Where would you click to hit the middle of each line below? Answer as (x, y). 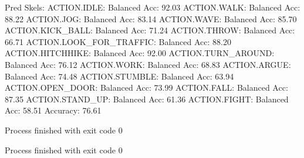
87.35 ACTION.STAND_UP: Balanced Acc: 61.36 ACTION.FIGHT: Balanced (147, 99)
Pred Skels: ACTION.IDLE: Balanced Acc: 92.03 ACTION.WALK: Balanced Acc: (153, 7)
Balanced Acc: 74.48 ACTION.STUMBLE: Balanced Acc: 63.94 (119, 76)
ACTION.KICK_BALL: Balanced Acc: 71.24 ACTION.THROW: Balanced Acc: (150, 30)
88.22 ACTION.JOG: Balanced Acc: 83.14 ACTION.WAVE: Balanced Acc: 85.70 (151, 18)
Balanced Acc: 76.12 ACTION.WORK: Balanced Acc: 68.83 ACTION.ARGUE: (148, 64)
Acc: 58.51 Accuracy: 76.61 (53, 110)
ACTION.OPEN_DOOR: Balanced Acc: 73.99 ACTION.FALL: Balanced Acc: (146, 87)
